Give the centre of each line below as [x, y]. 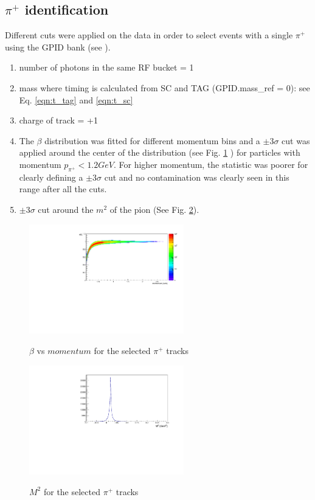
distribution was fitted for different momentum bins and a [152, 140]
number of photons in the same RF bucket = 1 [106, 67]
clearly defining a [51, 177]
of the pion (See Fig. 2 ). [154, 209]
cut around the [66, 209]
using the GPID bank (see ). [58, 47]
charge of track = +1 [58, 120]
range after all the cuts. [63, 189]
